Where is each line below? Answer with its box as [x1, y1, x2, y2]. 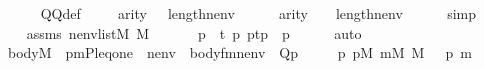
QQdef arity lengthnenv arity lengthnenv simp [40, 3, 477, 23]
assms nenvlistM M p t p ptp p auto [26, 22, 362, 43]
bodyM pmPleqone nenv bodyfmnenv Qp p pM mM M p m [7, 42, 472, 63]
